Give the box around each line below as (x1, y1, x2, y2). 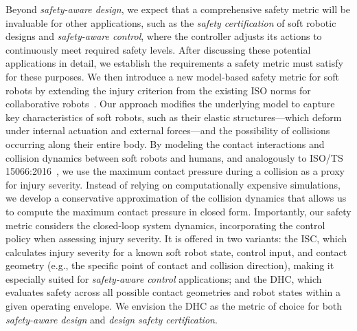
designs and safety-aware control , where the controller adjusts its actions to (5, 29, 322, 43)
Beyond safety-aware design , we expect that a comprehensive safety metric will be (5, 2, 351, 16)
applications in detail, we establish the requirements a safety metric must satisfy (5, 56, 343, 70)
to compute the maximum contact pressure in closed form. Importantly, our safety (5, 204, 352, 218)
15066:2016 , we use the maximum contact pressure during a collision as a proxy (5, 164, 345, 178)
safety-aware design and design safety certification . (5, 312, 218, 326)
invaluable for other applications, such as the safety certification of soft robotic (5, 15, 336, 30)
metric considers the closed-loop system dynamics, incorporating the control (5, 217, 325, 232)
